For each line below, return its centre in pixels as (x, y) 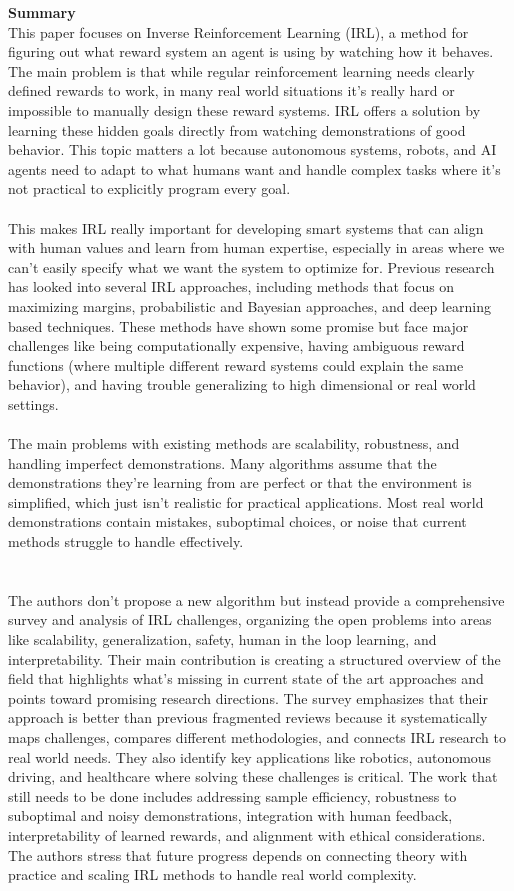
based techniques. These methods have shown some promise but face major (238, 325)
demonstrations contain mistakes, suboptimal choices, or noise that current (237, 521)
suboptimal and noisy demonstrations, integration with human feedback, (230, 815)
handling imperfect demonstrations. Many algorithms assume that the (222, 462)
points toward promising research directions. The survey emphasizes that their (248, 697)
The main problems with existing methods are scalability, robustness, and (234, 443)
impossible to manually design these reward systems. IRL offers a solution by (244, 109)
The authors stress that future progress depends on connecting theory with (238, 854)
